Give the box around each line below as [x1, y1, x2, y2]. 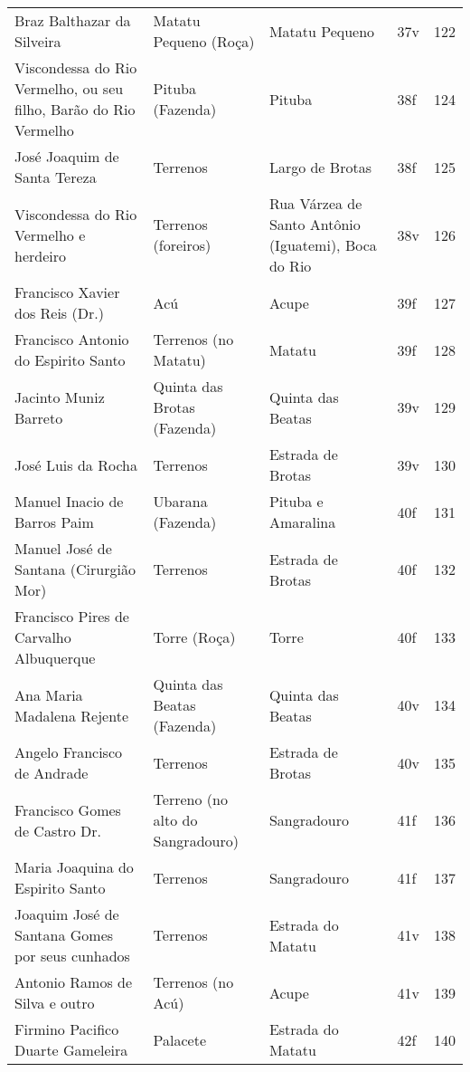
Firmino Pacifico [14, 1019, 119, 1039]
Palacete [153, 1029, 207, 1050]
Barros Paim [14, 512, 94, 532]
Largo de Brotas [268, 156, 371, 177]
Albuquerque [14, 647, 96, 668]
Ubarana [153, 491, 208, 512]
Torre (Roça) [153, 627, 236, 647]
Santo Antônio [268, 214, 361, 234]
